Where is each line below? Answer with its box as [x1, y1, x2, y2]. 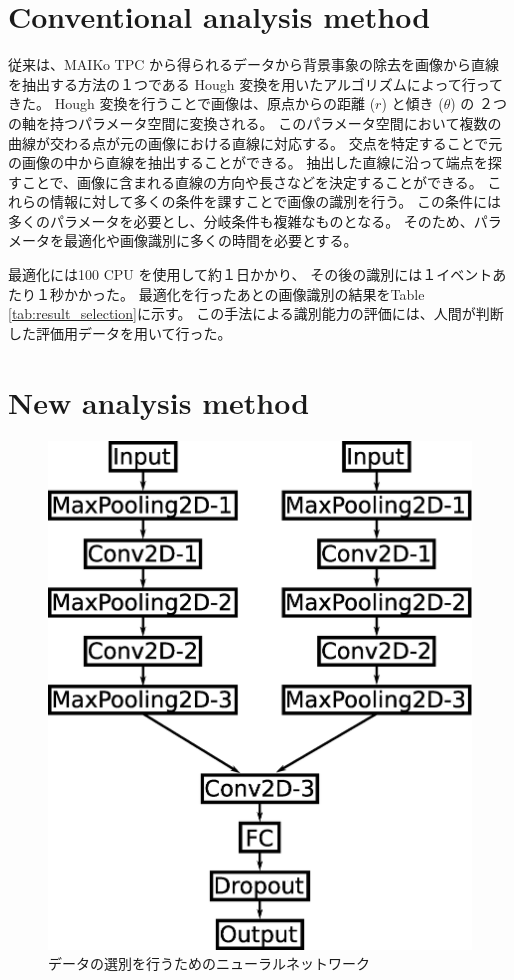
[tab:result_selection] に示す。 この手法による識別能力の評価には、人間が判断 [8, 303, 504, 324]
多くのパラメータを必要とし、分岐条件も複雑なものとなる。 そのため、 [8, 210, 474, 231]
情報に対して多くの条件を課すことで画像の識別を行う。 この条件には [49, 191, 501, 212]
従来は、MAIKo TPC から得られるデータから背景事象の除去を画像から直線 [8, 54, 499, 75]
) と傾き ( [381, 93, 444, 114]
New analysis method [8, 381, 310, 422]
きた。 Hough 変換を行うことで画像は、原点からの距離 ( [8, 93, 376, 114]
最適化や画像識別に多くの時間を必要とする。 [63, 230, 358, 251]
